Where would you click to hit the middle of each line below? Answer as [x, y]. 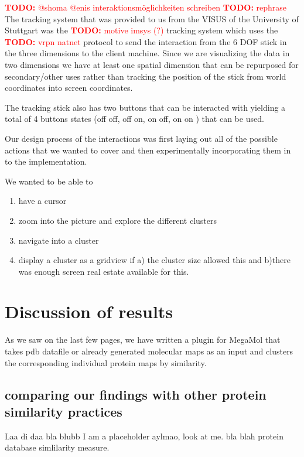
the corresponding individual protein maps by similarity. [106, 362]
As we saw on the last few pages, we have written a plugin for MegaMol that [143, 340]
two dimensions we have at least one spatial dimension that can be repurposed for [152, 64]
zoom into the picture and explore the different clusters [118, 220]
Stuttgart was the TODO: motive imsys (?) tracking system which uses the [141, 30]
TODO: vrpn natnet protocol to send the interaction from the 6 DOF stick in [146, 41]
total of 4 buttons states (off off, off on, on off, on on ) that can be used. [134, 119]
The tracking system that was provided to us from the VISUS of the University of [152, 18]
